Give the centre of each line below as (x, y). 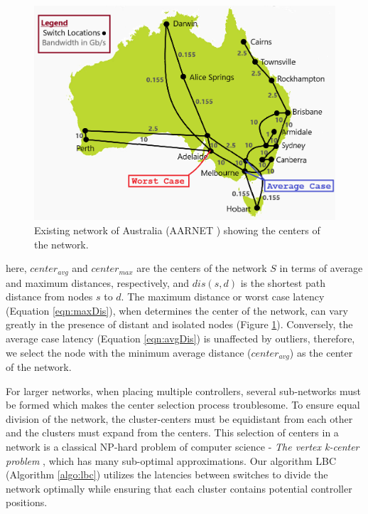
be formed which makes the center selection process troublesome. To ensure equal (183, 405)
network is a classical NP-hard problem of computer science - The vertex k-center (183, 446)
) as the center (321, 352)
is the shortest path (283, 282)
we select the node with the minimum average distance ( (129, 352)
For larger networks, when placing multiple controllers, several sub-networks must (183, 390)
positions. (27, 502)
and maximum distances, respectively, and (98, 282)
